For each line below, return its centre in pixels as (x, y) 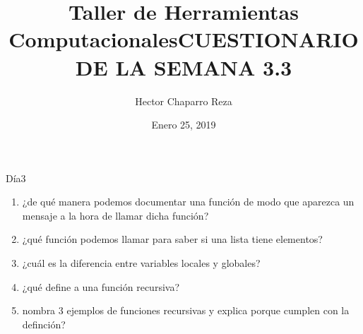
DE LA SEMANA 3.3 (184, 67)
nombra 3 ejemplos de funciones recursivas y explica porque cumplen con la (186, 310)
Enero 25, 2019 (184, 125)
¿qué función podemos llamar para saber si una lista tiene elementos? (172, 239)
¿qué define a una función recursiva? (101, 286)
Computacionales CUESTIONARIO (184, 39)
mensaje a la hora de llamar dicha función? (115, 215)
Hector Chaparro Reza (184, 101)
